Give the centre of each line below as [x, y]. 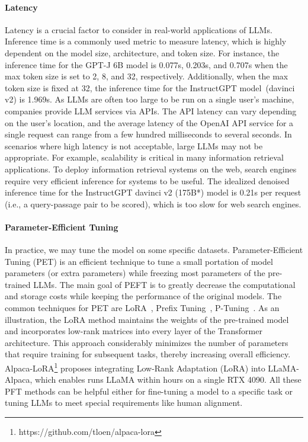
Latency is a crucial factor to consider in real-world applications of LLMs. [139, 29]
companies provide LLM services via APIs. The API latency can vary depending [151, 110]
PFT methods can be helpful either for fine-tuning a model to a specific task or [149, 391]
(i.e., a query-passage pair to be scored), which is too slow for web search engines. [153, 204]
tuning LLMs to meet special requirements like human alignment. [124, 403]
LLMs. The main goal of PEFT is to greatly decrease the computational [164, 284]
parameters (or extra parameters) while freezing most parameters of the [135, 273]
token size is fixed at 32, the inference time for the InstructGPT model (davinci [150, 87]
